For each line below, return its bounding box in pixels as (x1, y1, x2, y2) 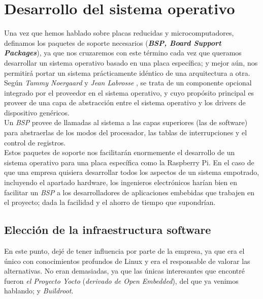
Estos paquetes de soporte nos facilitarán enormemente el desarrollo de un (4, 147, 235, 158)
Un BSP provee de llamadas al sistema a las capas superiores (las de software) (4, 117, 248, 128)
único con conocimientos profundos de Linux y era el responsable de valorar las (4, 255, 250, 266)
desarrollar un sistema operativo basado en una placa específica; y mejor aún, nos (4, 57, 258, 68)
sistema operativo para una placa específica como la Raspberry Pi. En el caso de (4, 157, 254, 167)
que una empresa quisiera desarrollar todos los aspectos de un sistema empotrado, (4, 167, 259, 177)
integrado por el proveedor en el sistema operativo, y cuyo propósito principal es (4, 87, 254, 98)
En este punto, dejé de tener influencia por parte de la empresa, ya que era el (4, 246, 245, 256)
